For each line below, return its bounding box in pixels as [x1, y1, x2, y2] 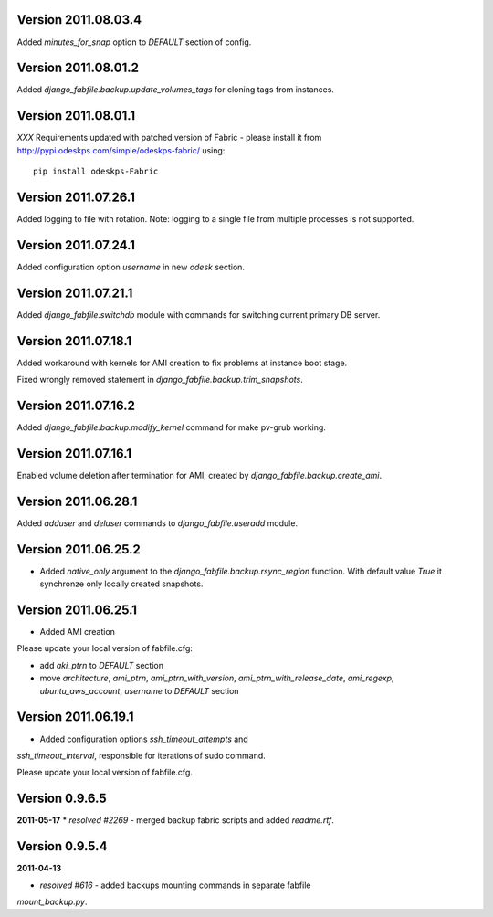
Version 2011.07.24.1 [16, 237, 136, 253]
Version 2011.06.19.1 [16, 709, 134, 725]
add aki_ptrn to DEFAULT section [39, 659, 164, 670]
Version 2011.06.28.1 [16, 493, 138, 509]
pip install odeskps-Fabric [33, 166, 159, 177]
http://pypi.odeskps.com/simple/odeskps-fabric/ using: [16, 144, 226, 155]
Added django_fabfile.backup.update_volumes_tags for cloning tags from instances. [16, 84, 335, 95]
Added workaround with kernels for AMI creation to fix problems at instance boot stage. [16, 357, 348, 368]
